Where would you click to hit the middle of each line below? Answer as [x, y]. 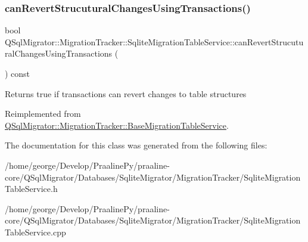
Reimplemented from [43, 114]
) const [18, 73]
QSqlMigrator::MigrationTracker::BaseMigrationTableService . [117, 125]
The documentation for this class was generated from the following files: [136, 145]
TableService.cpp [35, 232]
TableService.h [31, 189]
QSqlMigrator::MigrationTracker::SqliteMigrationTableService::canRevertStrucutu [154, 41]
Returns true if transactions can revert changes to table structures [126, 93]
